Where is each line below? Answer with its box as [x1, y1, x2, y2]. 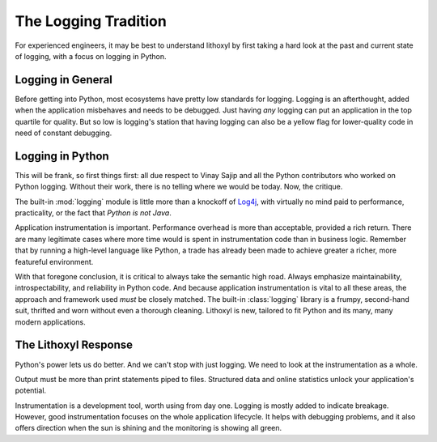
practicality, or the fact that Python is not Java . [15, 208, 172, 218]
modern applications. [15, 317, 86, 327]
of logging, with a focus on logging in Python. [15, 51, 167, 61]
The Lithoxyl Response [15, 338, 134, 352]
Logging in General [15, 73, 113, 87]
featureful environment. [15, 257, 94, 266]
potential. [15, 385, 47, 396]
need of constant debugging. [15, 128, 112, 138]
